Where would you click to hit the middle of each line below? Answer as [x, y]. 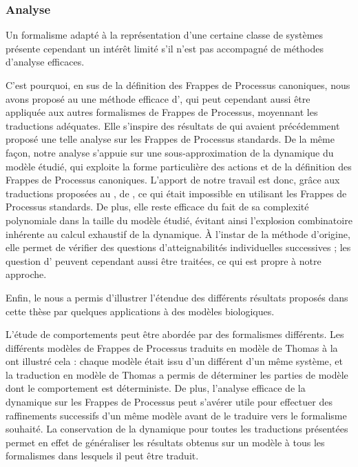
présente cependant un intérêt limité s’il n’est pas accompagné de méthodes [165, 48]
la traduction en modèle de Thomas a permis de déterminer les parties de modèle [177, 374]
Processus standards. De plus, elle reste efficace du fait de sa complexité [157, 207]
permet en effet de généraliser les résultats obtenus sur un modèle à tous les [165, 442]
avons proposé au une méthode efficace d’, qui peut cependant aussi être [158, 98]
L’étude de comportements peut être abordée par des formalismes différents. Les [175, 334]
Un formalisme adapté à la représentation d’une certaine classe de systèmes [165, 35]
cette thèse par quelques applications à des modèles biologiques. [140, 311]
